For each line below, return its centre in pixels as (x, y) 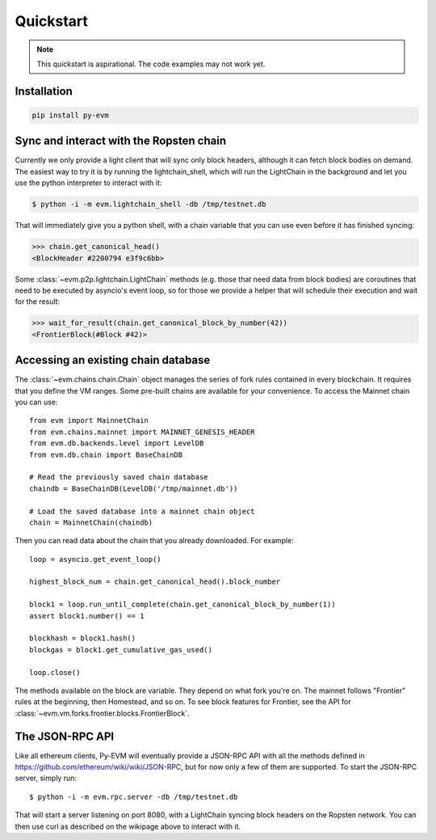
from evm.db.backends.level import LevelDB (117, 443)
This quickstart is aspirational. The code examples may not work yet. (151, 64)
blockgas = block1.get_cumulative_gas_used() (121, 650)
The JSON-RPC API (65, 736)
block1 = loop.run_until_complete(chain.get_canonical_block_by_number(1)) (182, 605)
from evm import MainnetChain (89, 421)
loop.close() (55, 672)
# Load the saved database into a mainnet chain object (142, 511)
